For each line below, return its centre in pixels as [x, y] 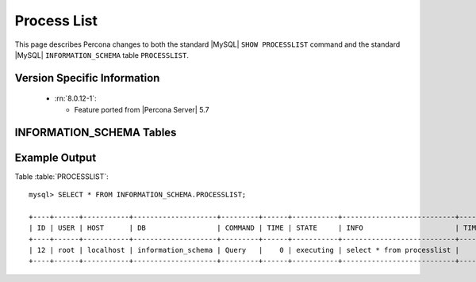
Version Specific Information [87, 78]
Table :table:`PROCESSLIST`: [61, 176]
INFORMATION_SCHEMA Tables [96, 132]
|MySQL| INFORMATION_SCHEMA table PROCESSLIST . [102, 55]
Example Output [56, 157]
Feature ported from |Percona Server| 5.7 [142, 109]
